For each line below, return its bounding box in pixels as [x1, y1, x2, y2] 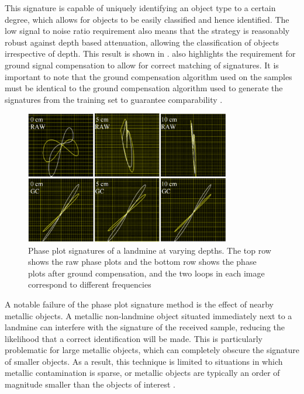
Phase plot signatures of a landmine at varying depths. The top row [28, 244, 271, 256]
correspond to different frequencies [28, 278, 151, 291]
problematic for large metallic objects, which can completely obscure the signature [5, 344, 300, 356]
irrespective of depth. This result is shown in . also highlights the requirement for [5, 47, 296, 60]
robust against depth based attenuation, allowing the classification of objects [5, 36, 279, 48]
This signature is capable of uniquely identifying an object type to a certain [5, 2, 276, 13]
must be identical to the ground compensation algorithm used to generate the [5, 82, 283, 94]
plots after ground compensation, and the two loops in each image [28, 267, 265, 279]
